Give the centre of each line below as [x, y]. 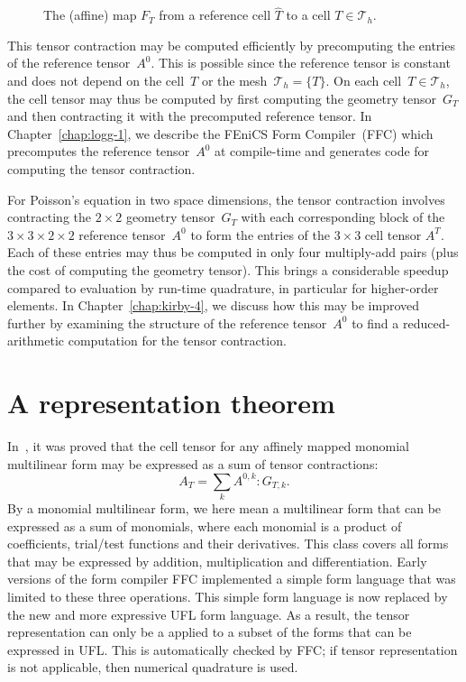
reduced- [426, 323]
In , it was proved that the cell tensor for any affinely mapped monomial [208, 446]
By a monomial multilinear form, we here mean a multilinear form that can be [224, 508]
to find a [375, 323]
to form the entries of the [260, 234]
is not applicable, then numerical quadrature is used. [153, 667]
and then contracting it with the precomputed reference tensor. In [190, 116]
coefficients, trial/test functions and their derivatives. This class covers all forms [228, 544]
